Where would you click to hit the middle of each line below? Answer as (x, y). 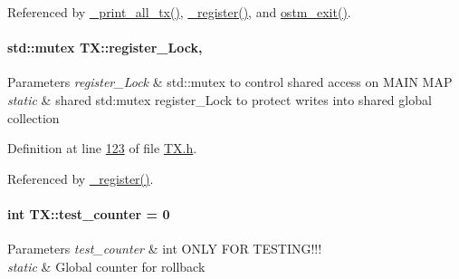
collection (33, 117)
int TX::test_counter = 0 (89, 213)
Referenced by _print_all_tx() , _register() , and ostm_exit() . (179, 12)
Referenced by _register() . (81, 178)
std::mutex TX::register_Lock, (105, 48)
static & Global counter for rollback (106, 266)
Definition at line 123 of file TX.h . (102, 148)
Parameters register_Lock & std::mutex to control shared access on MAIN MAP (230, 82)
